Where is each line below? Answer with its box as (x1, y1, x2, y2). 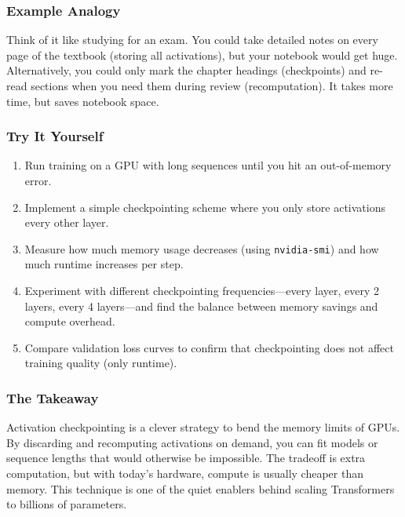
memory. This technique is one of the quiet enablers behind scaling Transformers (6, 480, 395, 497)
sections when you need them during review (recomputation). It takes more (31, 78, 393, 93)
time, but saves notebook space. (6, 93, 159, 109)
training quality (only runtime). (24, 355, 177, 371)
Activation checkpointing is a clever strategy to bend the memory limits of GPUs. (6, 419, 400, 435)
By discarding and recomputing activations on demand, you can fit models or (6, 434, 378, 450)
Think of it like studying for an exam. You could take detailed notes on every (6, 31, 378, 48)
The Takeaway (6, 388, 99, 407)
